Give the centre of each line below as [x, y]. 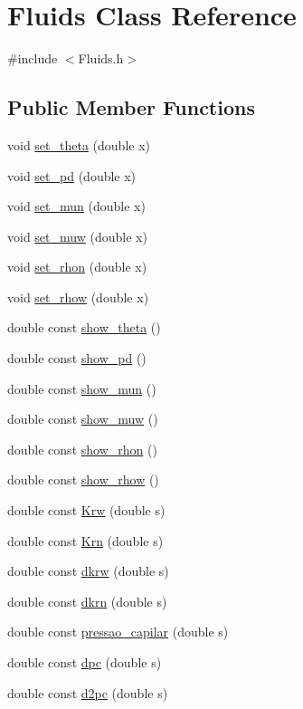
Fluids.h [101, 58]
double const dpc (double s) [85, 662]
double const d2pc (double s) [88, 692]
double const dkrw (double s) [88, 571]
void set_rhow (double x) [78, 297]
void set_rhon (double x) [77, 267]
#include [33, 58]
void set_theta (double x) [79, 144]
